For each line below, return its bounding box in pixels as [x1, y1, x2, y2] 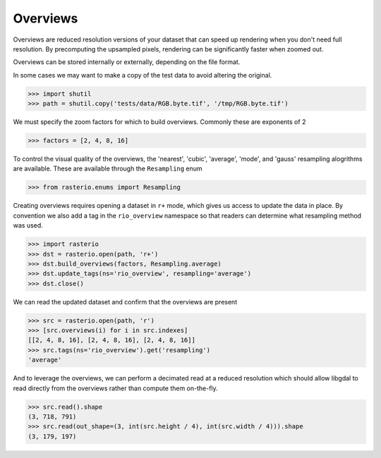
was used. [13, 221, 44, 230]
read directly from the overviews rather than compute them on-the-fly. [13, 384, 218, 392]
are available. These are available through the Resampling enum [13, 164, 202, 173]
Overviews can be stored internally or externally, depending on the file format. [13, 58, 241, 66]
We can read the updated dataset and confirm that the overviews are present [13, 297, 238, 306]
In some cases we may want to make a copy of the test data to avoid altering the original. [13, 70, 272, 79]
